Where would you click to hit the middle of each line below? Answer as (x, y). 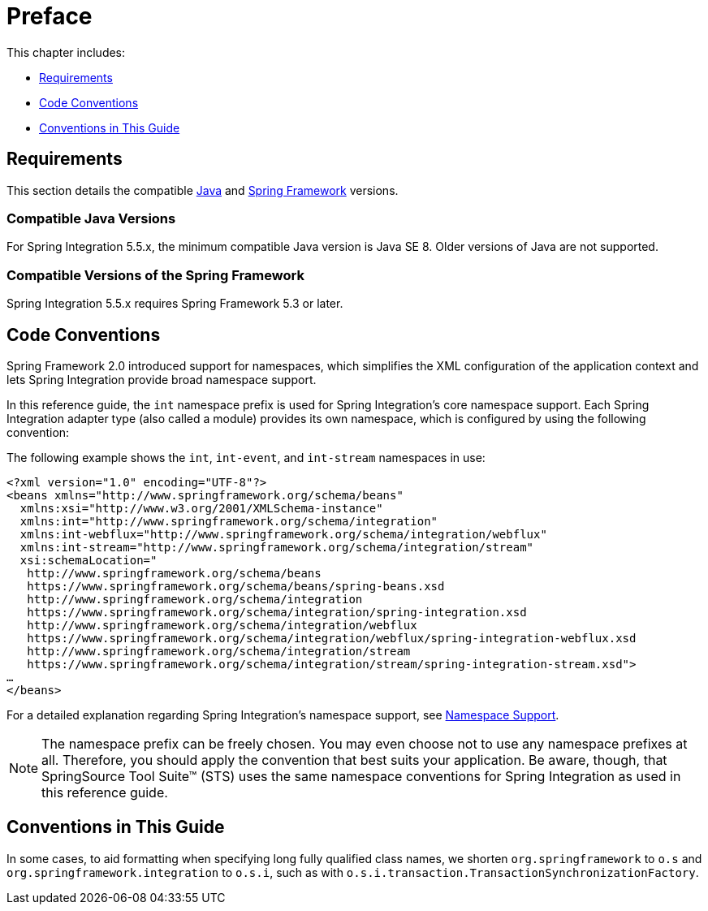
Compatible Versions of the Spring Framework (155, 275)
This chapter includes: (66, 52)
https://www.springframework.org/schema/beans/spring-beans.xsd (236, 586)
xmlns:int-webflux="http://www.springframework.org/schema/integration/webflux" (283, 534)
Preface (50, 16)
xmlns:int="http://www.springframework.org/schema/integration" (229, 521)
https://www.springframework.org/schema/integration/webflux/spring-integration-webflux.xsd (332, 638)
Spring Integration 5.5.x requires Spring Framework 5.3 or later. (175, 304)
